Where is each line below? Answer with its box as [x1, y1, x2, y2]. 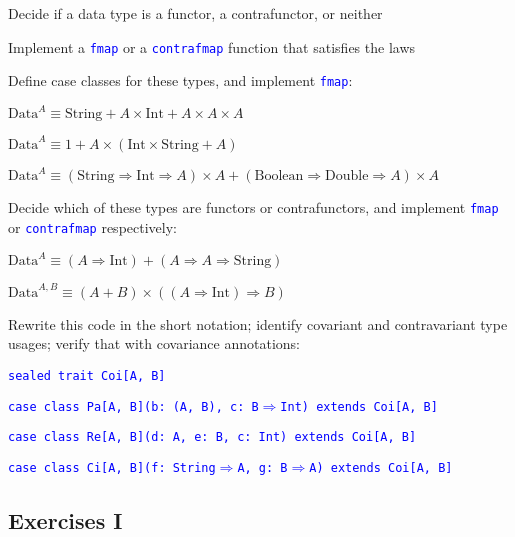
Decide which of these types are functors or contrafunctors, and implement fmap [8, 197, 499, 218]
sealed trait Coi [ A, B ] [8, 368, 166, 383]
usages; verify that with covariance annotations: [8, 333, 300, 354]
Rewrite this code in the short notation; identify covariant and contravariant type [8, 313, 508, 334]
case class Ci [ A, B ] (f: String [8, 460, 216, 475]
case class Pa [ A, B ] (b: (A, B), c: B [8, 399, 259, 414]
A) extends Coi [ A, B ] [309, 460, 453, 475]
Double [325, 169, 369, 184]
